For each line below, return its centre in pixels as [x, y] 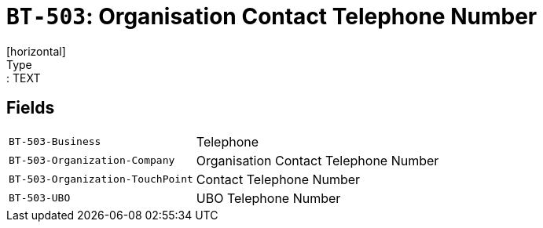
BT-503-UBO [40, 198]
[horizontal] [36, 51]
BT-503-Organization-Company [92, 161]
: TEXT [24, 78]
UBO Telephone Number [268, 198]
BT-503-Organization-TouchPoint [101, 179]
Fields [31, 108]
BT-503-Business [55, 142]
